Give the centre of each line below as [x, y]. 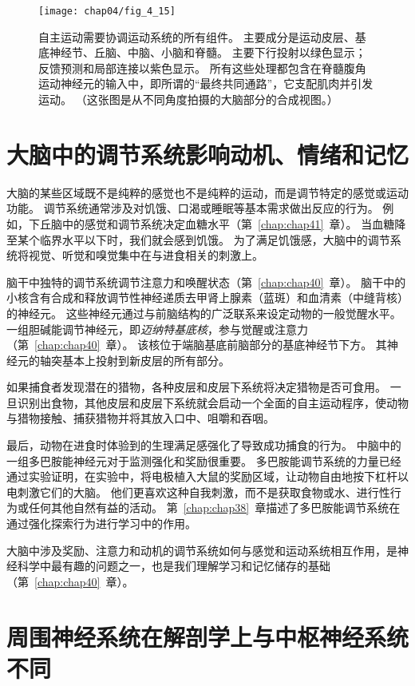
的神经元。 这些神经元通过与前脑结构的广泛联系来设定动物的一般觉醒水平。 [204, 313]
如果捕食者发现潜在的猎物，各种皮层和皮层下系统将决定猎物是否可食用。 [196, 387]
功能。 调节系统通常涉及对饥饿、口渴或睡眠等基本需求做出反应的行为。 [193, 208]
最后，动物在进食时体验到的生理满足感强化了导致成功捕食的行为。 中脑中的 [204, 445]
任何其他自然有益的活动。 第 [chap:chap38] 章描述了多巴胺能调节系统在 [214, 508]
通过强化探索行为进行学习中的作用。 [101, 523]
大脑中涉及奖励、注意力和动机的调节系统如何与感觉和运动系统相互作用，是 [202, 550]
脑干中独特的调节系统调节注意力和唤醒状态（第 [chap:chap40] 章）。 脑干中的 [206, 282]
